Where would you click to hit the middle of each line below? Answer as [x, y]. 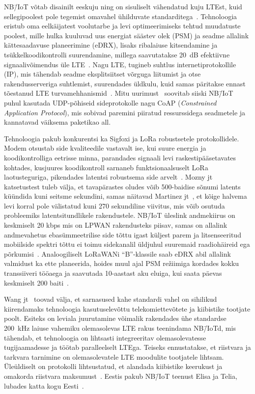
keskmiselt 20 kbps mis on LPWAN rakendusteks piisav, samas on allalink [116, 225]
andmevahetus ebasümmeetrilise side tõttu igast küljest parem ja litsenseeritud [123, 234]
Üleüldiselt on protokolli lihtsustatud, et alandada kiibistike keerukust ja [113, 366]
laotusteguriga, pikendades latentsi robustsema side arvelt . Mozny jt [108, 177]
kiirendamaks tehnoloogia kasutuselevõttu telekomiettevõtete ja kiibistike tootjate [127, 308]
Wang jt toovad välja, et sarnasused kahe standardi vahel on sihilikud [111, 299]
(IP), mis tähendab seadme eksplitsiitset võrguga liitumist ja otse [102, 74]
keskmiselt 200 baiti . [36, 282]
